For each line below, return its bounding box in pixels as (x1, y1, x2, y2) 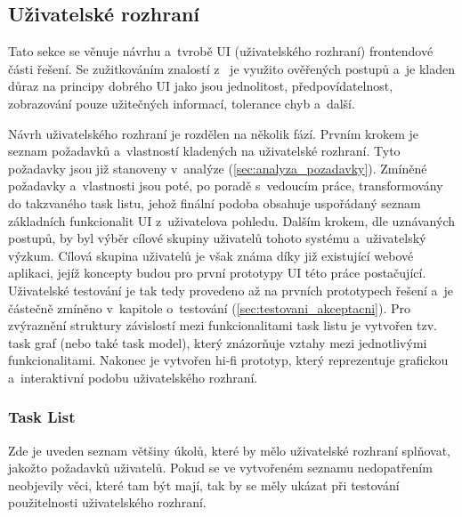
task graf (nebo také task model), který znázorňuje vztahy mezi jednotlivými (8, 333, 427, 351)
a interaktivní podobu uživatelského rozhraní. (8, 368, 258, 386)
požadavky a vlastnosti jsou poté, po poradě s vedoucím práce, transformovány (8, 176, 443, 195)
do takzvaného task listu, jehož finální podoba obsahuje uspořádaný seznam (8, 193, 421, 212)
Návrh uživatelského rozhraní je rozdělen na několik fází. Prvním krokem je (8, 124, 418, 142)
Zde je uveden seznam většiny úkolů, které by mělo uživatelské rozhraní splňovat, (8, 440, 450, 459)
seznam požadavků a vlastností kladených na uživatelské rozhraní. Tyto (8, 141, 401, 160)
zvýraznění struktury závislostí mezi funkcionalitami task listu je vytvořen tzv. (8, 316, 438, 335)
